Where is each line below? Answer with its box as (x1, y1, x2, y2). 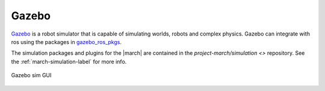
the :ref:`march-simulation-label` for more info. (11, 58, 127, 65)
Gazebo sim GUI (11, 72, 52, 79)
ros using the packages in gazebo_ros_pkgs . (11, 38, 122, 45)
